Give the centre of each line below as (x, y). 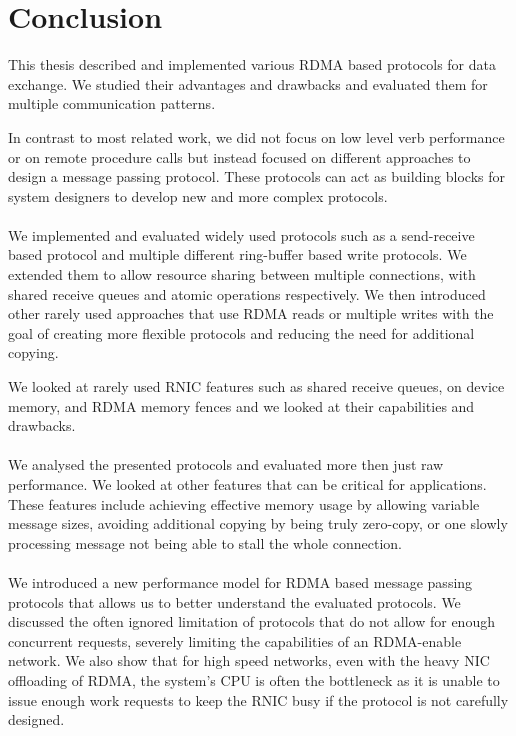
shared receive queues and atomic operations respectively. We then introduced (247, 293)
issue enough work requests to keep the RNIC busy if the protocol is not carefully (258, 699)
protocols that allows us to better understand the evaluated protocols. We (234, 601)
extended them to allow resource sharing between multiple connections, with (242, 274)
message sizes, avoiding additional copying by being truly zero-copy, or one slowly (258, 523)
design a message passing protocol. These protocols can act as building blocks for (256, 176)
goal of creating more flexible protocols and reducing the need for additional (241, 332)
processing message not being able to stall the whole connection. (205, 542)
